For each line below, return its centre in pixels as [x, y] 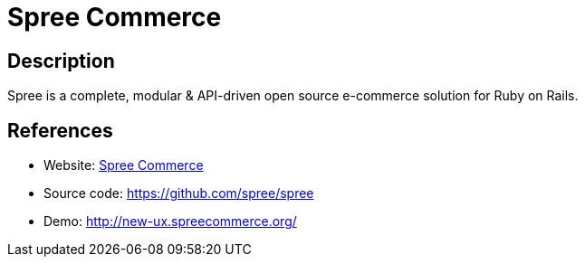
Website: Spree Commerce [124, 165]
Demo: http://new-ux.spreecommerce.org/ [170, 222]
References [60, 130]
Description [61, 61]
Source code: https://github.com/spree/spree [179, 193]
